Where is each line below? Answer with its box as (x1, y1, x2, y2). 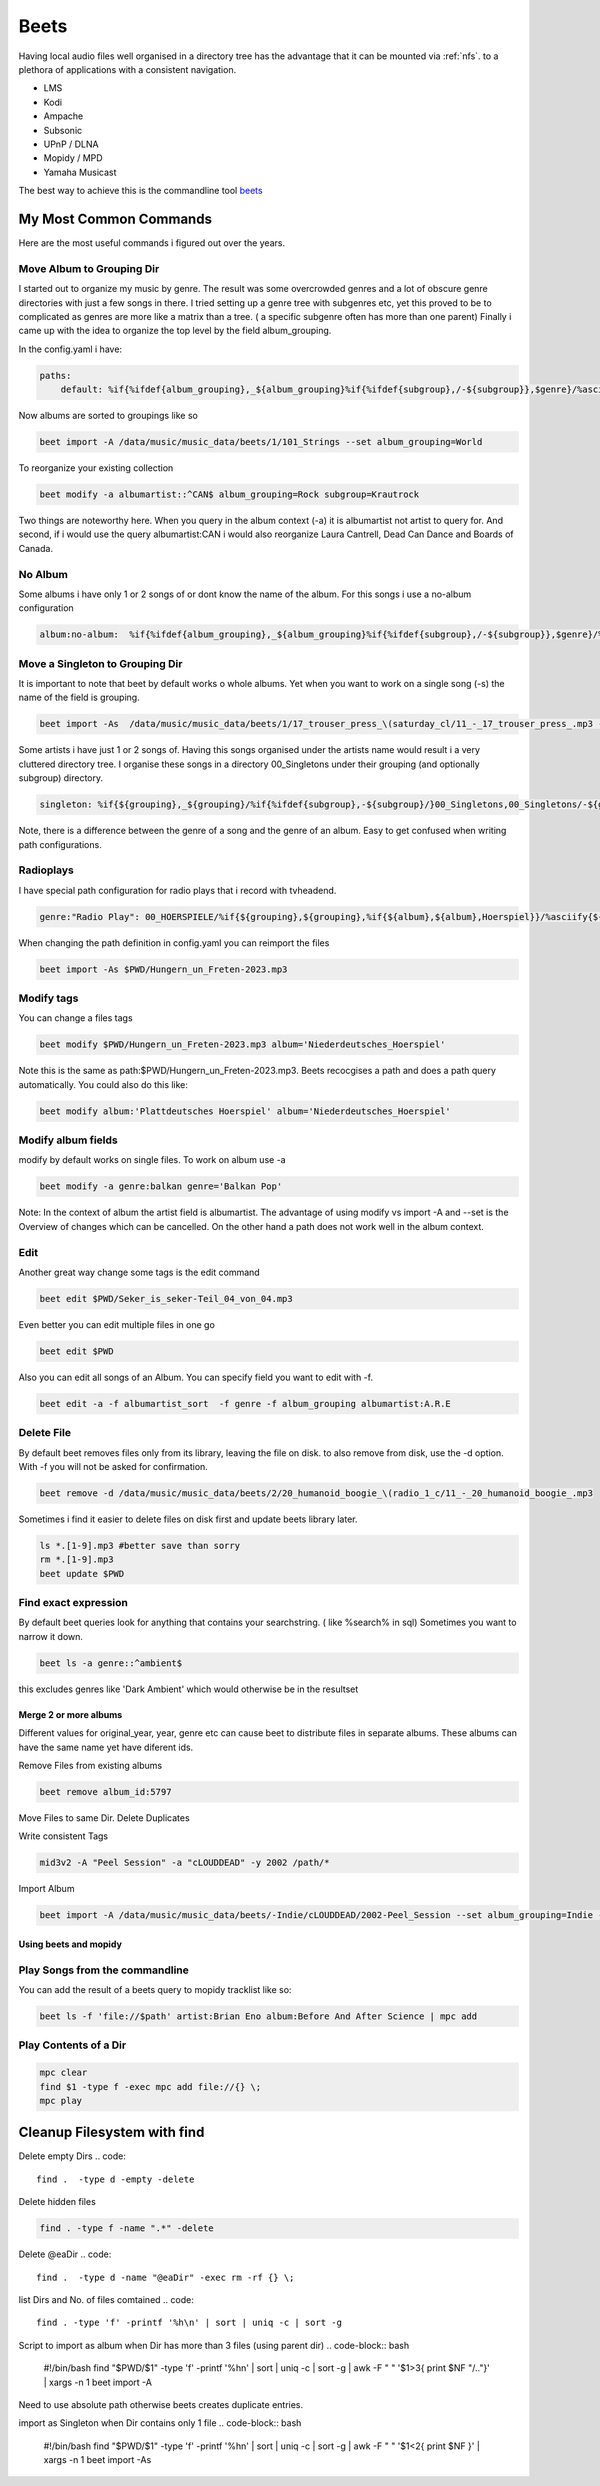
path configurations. (18, 838, 102, 850)
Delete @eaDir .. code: (18, 2248, 112, 2260)
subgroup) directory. (18, 772, 104, 784)
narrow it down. (18, 1630, 84, 1642)
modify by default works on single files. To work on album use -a (18, 1154, 286, 1166)
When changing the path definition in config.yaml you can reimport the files (18, 936, 330, 949)
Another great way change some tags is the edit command (18, 1266, 260, 1278)
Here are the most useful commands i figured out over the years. (18, 236, 285, 249)
